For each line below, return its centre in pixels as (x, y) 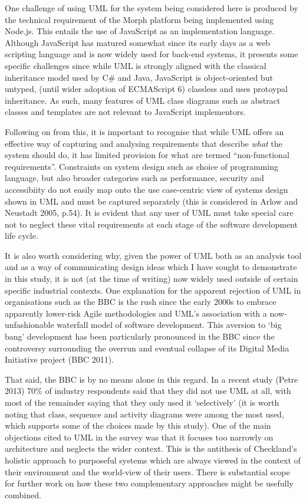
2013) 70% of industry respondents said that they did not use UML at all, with (148, 391)
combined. (23, 494)
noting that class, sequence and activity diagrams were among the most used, (144, 414)
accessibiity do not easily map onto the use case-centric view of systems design (147, 189)
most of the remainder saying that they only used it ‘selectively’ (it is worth (142, 402)
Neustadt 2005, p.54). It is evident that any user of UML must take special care (149, 213)
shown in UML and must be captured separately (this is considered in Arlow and (152, 201)
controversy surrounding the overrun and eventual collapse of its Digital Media (147, 348)
